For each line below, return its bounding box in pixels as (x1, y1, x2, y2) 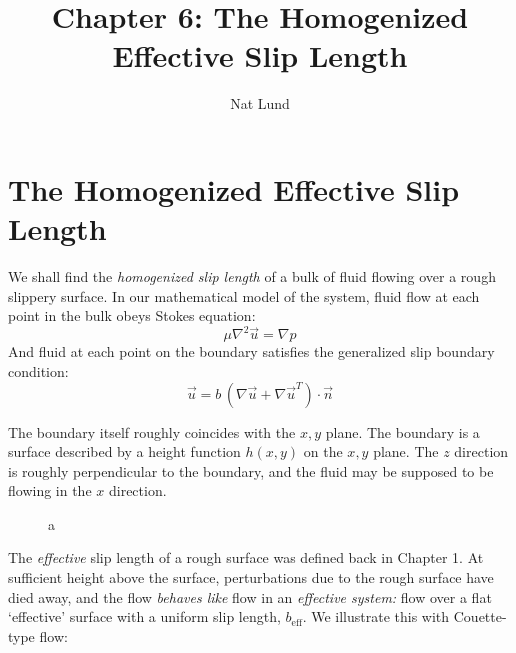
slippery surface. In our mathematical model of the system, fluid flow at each (8, 285, 480, 306)
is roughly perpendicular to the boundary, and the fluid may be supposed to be (8, 460, 494, 481)
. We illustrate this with (302, 606, 450, 627)
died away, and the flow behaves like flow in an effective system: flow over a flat (8, 586, 492, 607)
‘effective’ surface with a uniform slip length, (8, 606, 281, 627)
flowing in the (8, 480, 92, 501)
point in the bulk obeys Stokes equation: (8, 305, 256, 326)
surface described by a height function (8, 441, 241, 462)
